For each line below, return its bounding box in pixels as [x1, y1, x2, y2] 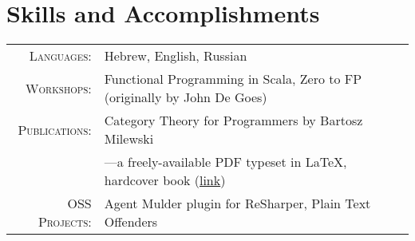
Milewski [104, 129, 154, 148]
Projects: [38, 212, 92, 231]
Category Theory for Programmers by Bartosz [104, 111, 363, 130]
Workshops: [26, 78, 92, 97]
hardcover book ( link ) [104, 171, 226, 190]
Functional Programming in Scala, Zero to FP [104, 69, 362, 89]
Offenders [104, 212, 158, 231]
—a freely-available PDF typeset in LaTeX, [104, 152, 347, 172]
